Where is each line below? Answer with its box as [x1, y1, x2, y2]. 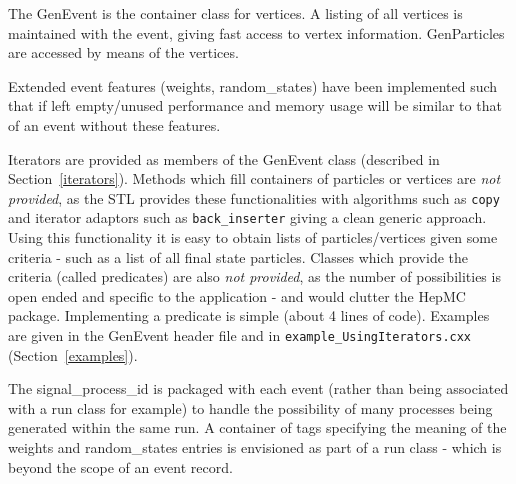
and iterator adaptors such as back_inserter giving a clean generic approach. [8, 207, 487, 228]
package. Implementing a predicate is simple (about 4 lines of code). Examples [8, 305, 490, 326]
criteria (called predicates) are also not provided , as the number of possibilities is [8, 266, 501, 287]
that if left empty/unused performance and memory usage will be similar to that [8, 95, 502, 116]
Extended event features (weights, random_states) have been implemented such [8, 75, 498, 96]
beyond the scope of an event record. [8, 456, 233, 477]
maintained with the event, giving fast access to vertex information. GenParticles [8, 22, 505, 43]
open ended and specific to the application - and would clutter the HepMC [8, 285, 466, 306]
